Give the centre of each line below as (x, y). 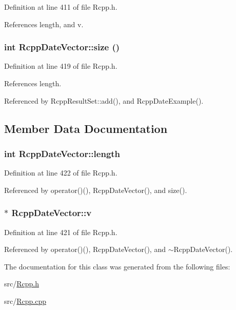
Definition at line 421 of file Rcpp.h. (61, 232)
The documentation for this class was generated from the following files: (117, 266)
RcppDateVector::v (52, 213)
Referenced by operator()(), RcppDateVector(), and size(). (96, 190)
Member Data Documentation (86, 128)
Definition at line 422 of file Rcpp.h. (61, 173)
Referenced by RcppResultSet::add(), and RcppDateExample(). (104, 100)
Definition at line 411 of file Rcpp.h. (61, 7)
